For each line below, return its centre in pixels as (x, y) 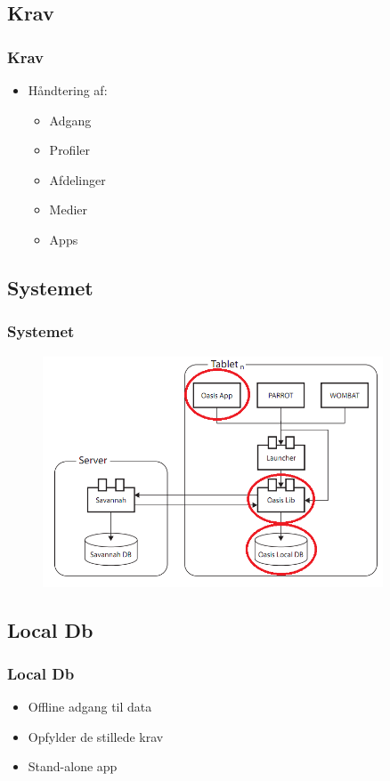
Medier (69, 209)
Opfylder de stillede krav (96, 736)
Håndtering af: (68, 90)
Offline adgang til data (90, 707)
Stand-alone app (73, 766)
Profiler (69, 150)
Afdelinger (77, 179)
